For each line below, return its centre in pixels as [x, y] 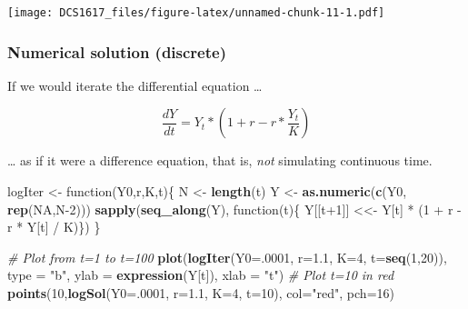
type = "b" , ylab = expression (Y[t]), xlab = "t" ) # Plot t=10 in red [201, 275]
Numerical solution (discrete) [117, 51]
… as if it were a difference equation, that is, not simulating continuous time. [220, 160]
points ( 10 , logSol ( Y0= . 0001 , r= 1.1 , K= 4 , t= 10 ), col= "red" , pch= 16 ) [201, 293]
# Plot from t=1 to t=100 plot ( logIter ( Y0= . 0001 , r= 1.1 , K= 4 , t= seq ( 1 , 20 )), [227, 257]
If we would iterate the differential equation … [135, 85]
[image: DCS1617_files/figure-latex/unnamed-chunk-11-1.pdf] [196, 13]
